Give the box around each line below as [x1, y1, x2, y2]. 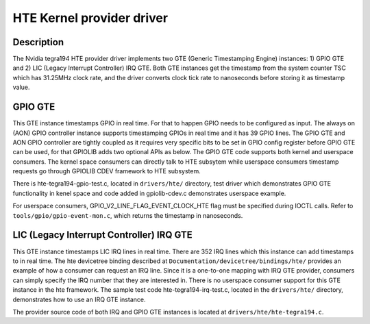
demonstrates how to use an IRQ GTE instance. [12, 295, 146, 303]
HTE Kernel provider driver [12, 10, 168, 25]
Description [12, 36, 64, 48]
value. [12, 83, 30, 92]
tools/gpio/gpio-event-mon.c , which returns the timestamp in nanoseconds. [12, 211, 243, 219]
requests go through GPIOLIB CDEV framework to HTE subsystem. [12, 167, 201, 175]
